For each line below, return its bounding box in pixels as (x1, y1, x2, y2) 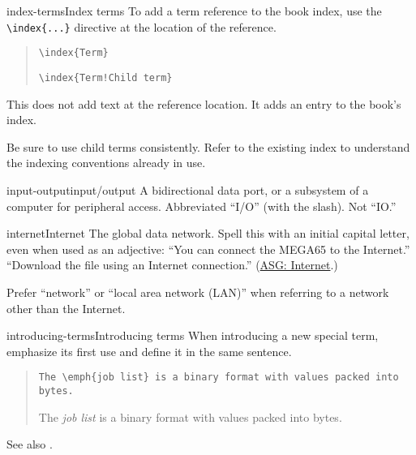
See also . (6, 436, 53, 453)
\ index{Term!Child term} (38, 71, 173, 84)
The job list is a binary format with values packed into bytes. (38, 408, 342, 425)
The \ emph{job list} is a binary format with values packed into (38, 371, 399, 384)
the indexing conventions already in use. (6, 154, 206, 171)
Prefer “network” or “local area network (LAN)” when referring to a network (6, 283, 389, 300)
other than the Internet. (6, 299, 126, 316)
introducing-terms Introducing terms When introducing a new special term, (6, 327, 379, 344)
